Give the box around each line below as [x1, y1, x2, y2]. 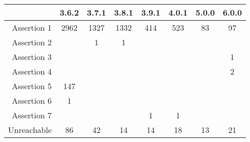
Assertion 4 [12, 65, 52, 77]
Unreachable [8, 124, 52, 135]
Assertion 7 [12, 109, 52, 121]
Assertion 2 [12, 36, 52, 48]
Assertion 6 [12, 95, 52, 106]
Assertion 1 [12, 22, 52, 33]
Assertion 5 [12, 80, 52, 92]
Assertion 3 [12, 51, 52, 62]
